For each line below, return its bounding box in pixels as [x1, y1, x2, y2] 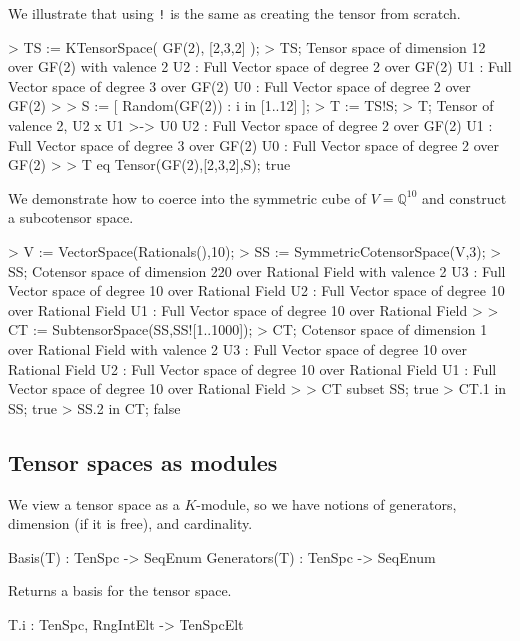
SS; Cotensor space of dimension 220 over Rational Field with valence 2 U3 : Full [8, 260, 506, 281]
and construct [422, 187, 507, 208]
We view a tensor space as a [8, 493, 180, 514]
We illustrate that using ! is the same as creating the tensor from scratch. [8, 3, 461, 23]
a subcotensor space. [8, 207, 134, 228]
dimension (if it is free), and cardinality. [8, 513, 253, 534]
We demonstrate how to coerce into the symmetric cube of [8, 187, 366, 208]
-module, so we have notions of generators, [196, 493, 457, 514]
